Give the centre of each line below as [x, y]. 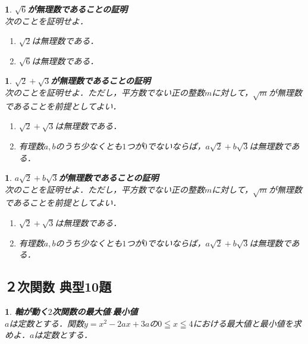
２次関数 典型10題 [58, 287]
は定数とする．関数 [46, 323]
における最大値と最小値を [243, 323]
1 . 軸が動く [26, 312]
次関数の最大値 [81, 312]
